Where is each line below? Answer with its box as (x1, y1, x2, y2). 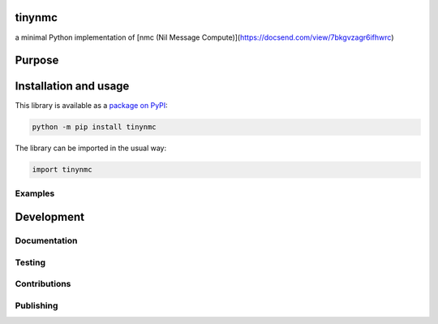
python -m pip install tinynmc (32, 123, 157, 132)
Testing (15, 257, 46, 268)
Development (15, 210, 85, 224)
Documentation (15, 235, 78, 247)
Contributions (15, 279, 71, 290)
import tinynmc (32, 165, 92, 175)
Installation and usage (15, 80, 130, 93)
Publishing (15, 300, 58, 312)
